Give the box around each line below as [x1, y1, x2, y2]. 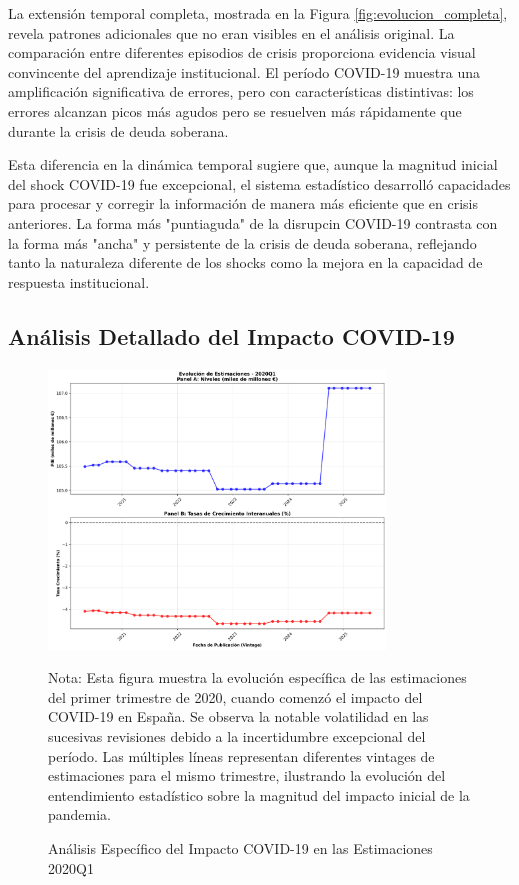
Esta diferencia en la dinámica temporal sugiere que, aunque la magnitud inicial [8, 154, 498, 175]
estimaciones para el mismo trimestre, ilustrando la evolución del [48, 765, 446, 786]
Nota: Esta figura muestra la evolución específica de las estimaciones [48, 667, 467, 688]
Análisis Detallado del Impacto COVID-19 [8, 320, 455, 351]
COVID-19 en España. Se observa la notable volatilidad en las [48, 706, 429, 727]
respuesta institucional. [8, 271, 150, 292]
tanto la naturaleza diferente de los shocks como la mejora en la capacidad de [8, 252, 483, 273]
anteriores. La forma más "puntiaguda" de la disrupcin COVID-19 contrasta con [8, 212, 498, 233]
